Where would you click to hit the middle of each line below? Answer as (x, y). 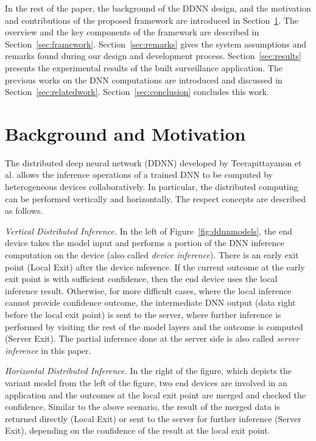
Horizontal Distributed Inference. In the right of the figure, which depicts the (148, 371)
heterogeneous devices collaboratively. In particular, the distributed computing (152, 187)
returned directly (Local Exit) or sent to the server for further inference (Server (153, 418)
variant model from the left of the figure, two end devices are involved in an (146, 382)
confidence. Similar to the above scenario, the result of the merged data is (142, 407)
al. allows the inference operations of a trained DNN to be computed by (139, 175)
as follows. (24, 210)
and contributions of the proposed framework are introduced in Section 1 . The (152, 20)
